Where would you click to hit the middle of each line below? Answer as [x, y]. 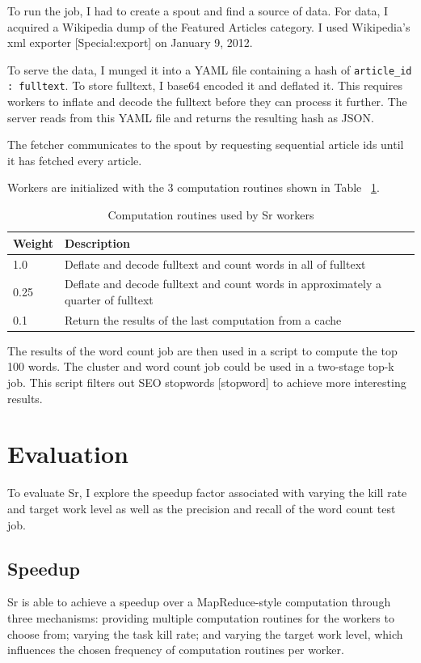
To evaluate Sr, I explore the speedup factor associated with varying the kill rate [207, 493]
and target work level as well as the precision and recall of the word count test [202, 508]
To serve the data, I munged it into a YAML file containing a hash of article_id [210, 69]
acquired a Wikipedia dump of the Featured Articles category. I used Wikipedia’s [209, 26]
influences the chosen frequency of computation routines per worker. [176, 650]
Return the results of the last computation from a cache [203, 319]
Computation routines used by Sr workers [211, 215]
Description [97, 242]
